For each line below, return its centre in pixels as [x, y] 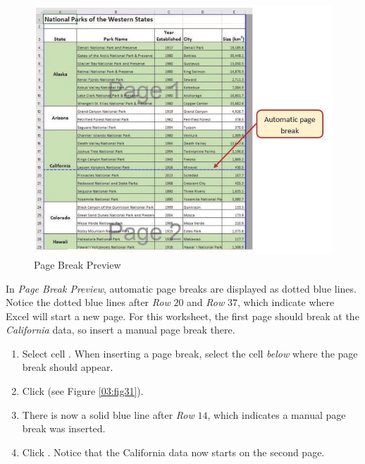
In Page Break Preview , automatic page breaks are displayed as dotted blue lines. [181, 288]
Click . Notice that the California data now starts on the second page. [173, 452]
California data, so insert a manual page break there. [120, 330]
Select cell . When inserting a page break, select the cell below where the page [190, 353]
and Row [206, 302]
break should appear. [68, 367]
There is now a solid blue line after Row [108, 414]
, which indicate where [286, 302]
